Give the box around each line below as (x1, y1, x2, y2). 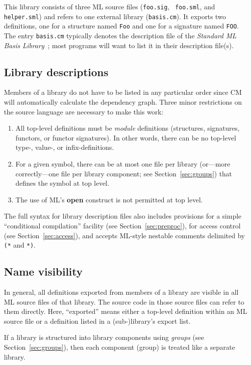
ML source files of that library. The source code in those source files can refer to (4, 296, 245, 307)
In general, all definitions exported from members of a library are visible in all (4, 287, 239, 297)
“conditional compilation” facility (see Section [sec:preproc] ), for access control (4, 220, 241, 230)
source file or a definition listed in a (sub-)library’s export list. (4, 315, 191, 326)
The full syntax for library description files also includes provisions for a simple (4, 211, 242, 221)
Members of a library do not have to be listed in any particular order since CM (4, 87, 242, 97)
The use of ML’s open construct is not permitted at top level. (15, 194, 203, 204)
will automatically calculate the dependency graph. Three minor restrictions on (4, 97, 242, 107)
